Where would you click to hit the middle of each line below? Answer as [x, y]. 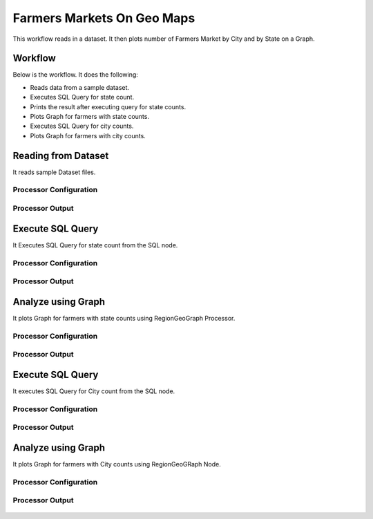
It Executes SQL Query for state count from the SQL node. [95, 245]
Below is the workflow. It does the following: [75, 75]
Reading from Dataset [61, 155]
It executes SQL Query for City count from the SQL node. [94, 391]
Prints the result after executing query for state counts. [108, 106]
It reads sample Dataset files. [54, 172]
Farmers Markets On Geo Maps [104, 18]
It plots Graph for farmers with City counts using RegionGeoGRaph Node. [117, 464]
